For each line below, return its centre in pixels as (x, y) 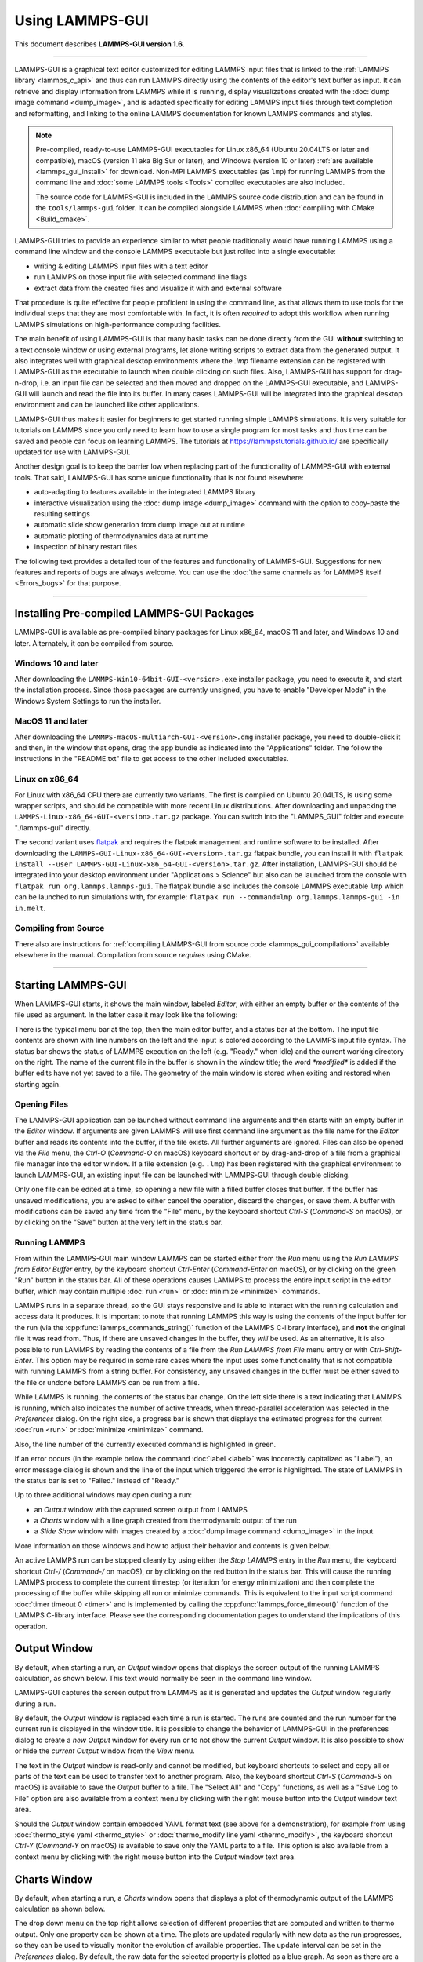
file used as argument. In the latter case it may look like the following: (126, 1015)
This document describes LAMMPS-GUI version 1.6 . (99, 44)
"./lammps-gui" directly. (53, 827)
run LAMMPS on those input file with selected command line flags (140, 277)
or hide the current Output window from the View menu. (105, 1751)
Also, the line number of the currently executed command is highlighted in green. (145, 1444)
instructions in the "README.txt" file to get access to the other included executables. (152, 759)
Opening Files (42, 1104)
